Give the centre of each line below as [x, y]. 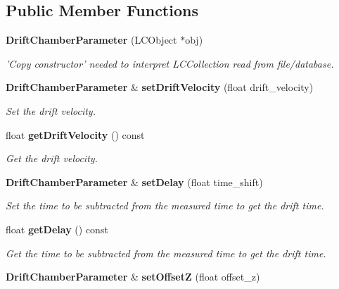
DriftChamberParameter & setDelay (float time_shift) [134, 182]
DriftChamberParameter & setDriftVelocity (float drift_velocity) [160, 87]
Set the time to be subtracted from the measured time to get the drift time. [165, 205]
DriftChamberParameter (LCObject [91, 40]
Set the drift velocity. [51, 110]
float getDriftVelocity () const [75, 134]
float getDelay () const [57, 229]
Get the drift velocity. [52, 158]
